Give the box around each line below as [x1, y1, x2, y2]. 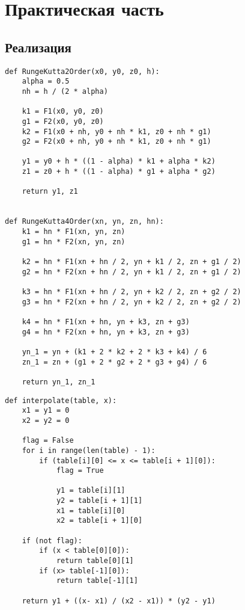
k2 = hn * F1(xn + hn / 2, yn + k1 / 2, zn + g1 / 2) [22, 257, 241, 266]
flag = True [56, 466, 104, 475]
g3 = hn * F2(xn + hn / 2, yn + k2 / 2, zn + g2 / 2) [22, 297, 241, 306]
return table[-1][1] [56, 576, 138, 585]
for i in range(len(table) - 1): [22, 446, 156, 455]
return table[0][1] [56, 556, 134, 565]
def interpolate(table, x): [5, 396, 117, 405]
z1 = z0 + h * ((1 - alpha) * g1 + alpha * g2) [22, 167, 216, 176]
